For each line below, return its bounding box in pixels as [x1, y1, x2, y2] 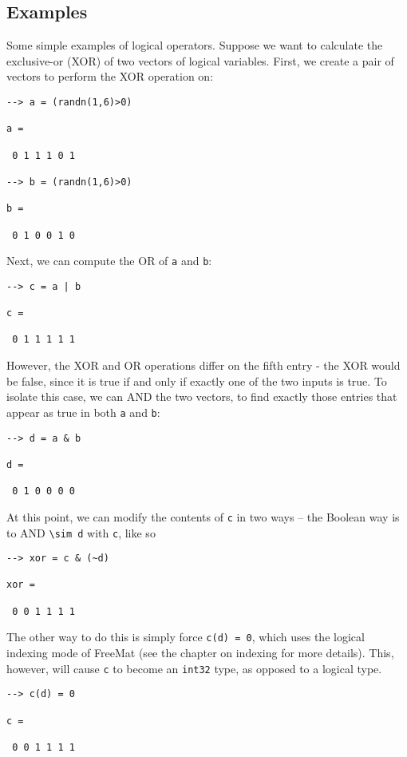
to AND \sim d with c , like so [6, 524, 156, 541]
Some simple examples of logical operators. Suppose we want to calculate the [6, 37, 383, 54]
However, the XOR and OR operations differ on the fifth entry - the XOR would [6, 357, 401, 374]
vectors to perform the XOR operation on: [6, 68, 214, 85]
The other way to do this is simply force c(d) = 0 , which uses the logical [6, 628, 365, 645]
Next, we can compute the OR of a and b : [6, 252, 212, 269]
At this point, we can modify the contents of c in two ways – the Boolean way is [6, 508, 400, 525]
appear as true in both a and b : [6, 403, 160, 420]
